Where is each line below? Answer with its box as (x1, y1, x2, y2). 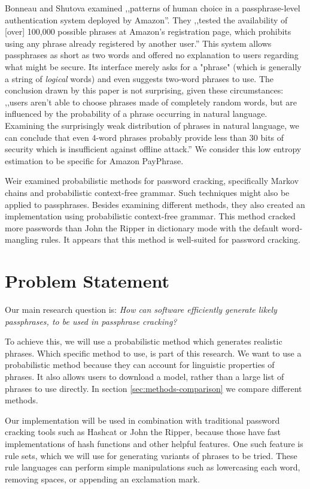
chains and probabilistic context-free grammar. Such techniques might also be (5, 186, 290, 198)
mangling (5, 233, 39, 246)
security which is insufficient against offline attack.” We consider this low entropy (5, 143, 302, 155)
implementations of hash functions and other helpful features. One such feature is (5, 437, 303, 449)
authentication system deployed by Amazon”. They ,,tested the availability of (5, 13, 288, 26)
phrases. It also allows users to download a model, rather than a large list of (5, 370, 284, 382)
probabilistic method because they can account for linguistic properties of (5, 358, 275, 371)
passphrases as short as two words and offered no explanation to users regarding (5, 49, 299, 61)
